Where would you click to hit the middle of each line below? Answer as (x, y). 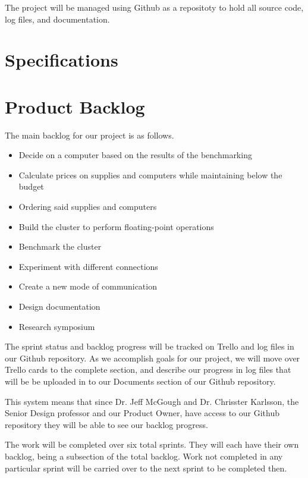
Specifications (62, 60)
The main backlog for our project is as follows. (89, 135)
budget (31, 186)
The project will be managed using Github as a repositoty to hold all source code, (154, 7)
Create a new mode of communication (88, 286)
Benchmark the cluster (60, 246)
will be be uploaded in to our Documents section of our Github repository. (140, 381)
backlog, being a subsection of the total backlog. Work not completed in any (144, 456)
